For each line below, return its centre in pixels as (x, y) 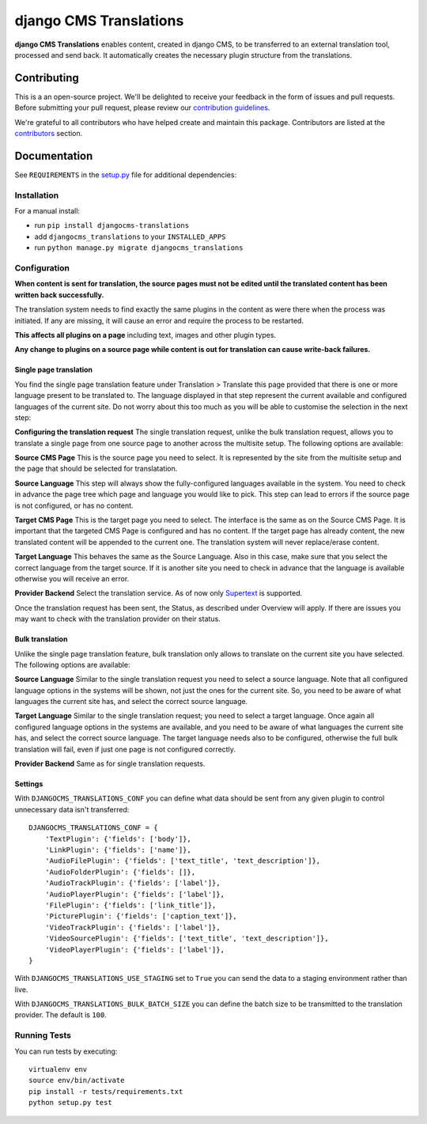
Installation (37, 195)
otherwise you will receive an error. (72, 578)
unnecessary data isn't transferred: (72, 809)
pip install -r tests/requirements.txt (106, 1091)
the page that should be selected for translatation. (96, 469)
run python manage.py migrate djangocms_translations (139, 248)
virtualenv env (58, 1069)
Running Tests (43, 1035)
